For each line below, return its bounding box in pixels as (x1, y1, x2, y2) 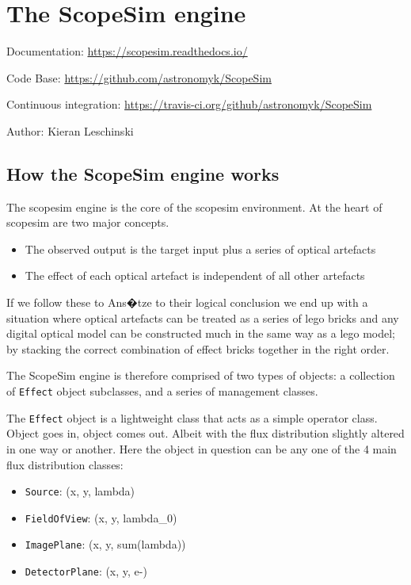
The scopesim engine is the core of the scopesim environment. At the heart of (6, 198, 382, 215)
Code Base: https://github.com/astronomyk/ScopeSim (6, 69, 272, 86)
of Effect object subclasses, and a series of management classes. (6, 383, 318, 400)
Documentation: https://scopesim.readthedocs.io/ (6, 43, 248, 59)
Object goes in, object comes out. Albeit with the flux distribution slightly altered (6, 425, 405, 442)
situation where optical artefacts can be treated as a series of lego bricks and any (6, 309, 399, 326)
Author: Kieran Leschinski (6, 122, 134, 139)
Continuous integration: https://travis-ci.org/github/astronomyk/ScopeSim (6, 96, 372, 113)
